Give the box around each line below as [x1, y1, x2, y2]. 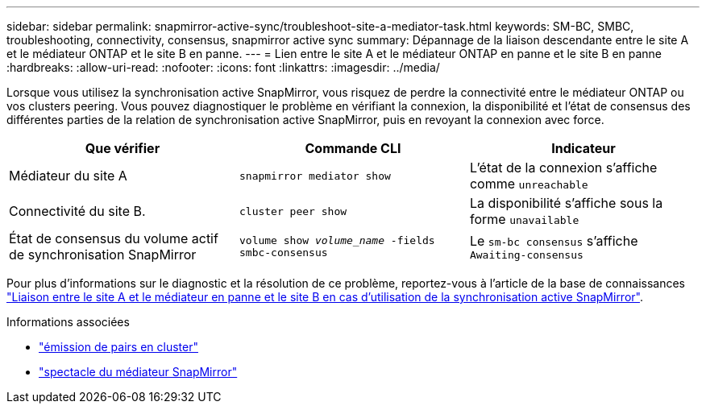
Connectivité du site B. [9, 203, 146, 219]
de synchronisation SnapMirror [9, 246, 197, 263]
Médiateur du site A [9, 168, 127, 184]
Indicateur [551, 140, 616, 156]
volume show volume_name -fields [239, 234, 435, 246]
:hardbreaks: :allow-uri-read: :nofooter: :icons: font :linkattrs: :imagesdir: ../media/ [6, 60, 440, 74]
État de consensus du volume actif [9, 230, 218, 246]
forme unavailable [469, 211, 579, 227]
